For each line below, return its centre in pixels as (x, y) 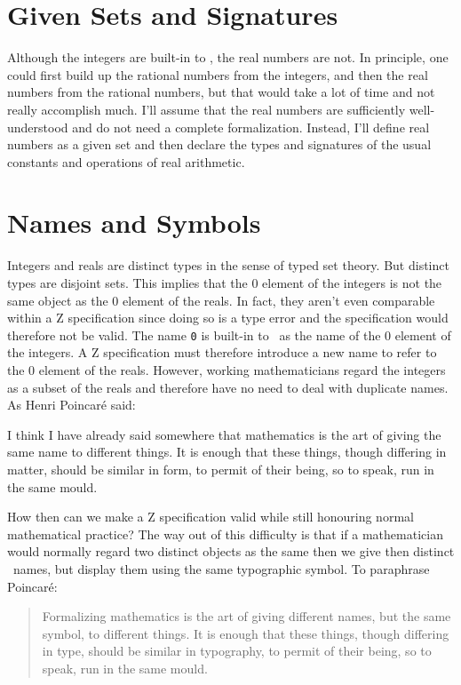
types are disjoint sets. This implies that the (127, 283)
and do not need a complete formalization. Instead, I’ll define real (251, 127)
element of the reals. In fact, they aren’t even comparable (279, 300)
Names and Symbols (134, 223)
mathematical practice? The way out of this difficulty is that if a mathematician (225, 534)
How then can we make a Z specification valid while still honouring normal (211, 517)
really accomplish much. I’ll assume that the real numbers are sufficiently (207, 109)
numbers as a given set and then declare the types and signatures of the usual (219, 144)
